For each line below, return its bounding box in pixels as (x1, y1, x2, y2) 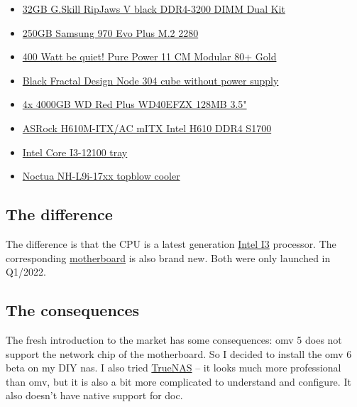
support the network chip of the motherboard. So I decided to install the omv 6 (6, 346, 352, 361)
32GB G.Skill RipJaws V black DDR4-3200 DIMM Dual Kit (22, 1, 285, 16)
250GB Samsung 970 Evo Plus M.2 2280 (22, 25, 199, 40)
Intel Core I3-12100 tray (22, 144, 128, 159)
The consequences (6, 299, 140, 321)
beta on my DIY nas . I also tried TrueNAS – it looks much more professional (6, 360, 341, 375)
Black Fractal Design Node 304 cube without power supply (22, 72, 279, 87)
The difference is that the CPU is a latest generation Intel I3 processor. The (6, 236, 336, 251)
